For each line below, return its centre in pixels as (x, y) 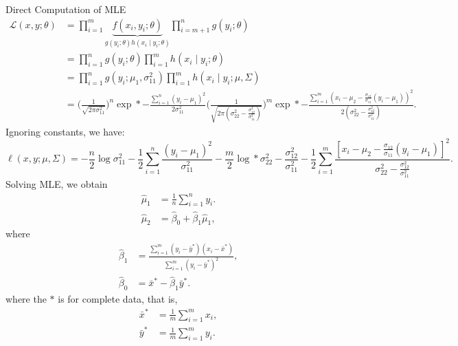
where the (26, 299)
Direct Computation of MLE (66, 9)
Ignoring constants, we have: (65, 131)
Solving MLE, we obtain (57, 184)
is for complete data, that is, (118, 299)
